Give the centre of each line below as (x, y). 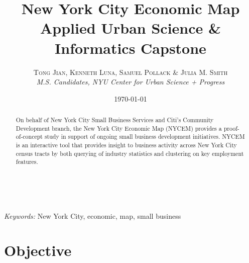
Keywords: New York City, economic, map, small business (93, 215)
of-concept (29, 137)
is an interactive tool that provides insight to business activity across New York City (126, 145)
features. (27, 162)
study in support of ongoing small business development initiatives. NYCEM (145, 137)
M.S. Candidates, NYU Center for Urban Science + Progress (131, 82)
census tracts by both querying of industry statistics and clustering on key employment (130, 153)
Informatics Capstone (131, 48)
